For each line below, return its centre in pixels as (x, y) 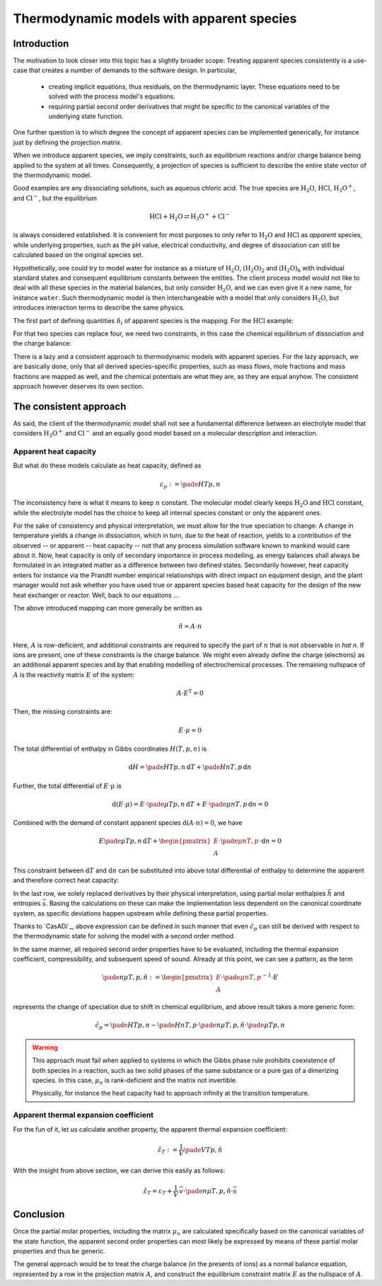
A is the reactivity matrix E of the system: (74, 675)
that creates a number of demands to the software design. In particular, (133, 70)
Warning (45, 1047)
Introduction (41, 44)
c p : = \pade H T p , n (190, 485)
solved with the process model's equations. (112, 96)
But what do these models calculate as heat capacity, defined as (107, 466)
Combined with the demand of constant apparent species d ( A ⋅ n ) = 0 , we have (128, 823)
